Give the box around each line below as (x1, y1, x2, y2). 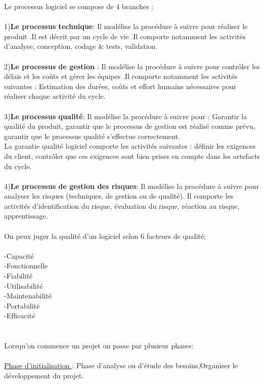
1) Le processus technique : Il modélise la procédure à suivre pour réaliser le (4, 21, 248, 32)
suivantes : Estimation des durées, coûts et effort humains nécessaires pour (4, 80, 237, 91)
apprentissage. (4, 210, 48, 221)
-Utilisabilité (4, 280, 43, 291)
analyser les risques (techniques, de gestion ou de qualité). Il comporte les (4, 190, 233, 201)
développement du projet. (4, 370, 84, 380)
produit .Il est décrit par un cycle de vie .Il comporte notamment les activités (4, 31, 246, 41)
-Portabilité (4, 300, 40, 311)
